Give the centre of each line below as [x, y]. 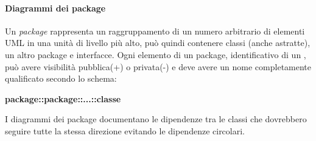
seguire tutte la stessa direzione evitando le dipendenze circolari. [125, 130]
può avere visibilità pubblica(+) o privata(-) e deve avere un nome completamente [158, 66]
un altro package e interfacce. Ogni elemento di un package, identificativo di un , [156, 54]
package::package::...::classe [63, 98]
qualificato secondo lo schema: [61, 78]
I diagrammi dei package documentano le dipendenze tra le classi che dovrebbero [156, 119]
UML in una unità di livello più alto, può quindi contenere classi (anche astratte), [158, 43]
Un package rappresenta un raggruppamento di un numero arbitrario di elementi [155, 31]
